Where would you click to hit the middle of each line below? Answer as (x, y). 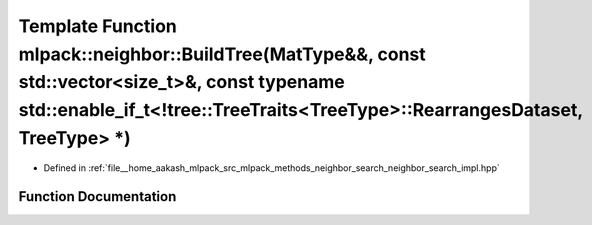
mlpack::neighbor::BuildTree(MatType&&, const (222, 54)
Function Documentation (97, 196)
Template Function (97, 26)
